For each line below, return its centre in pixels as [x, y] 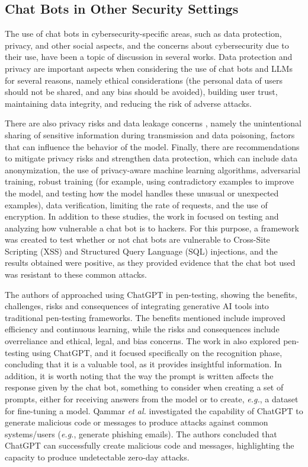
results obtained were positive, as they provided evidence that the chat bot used [150, 263]
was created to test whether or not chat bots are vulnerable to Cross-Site [137, 239]
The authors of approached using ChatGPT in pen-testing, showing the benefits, [151, 294]
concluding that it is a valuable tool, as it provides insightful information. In [143, 364]
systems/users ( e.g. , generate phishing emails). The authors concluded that [141, 433]
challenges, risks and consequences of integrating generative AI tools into [137, 306]
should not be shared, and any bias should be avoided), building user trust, [141, 92]
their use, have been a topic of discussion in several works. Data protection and [149, 57]
